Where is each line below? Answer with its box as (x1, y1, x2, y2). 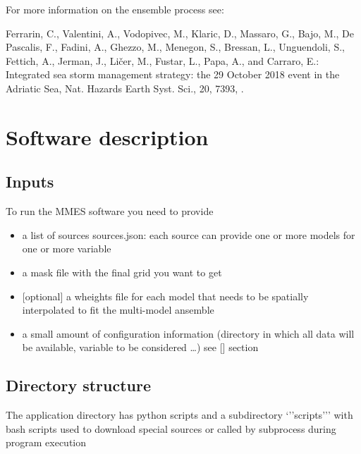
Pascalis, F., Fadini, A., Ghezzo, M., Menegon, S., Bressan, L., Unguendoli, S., (6, 39, 345, 54)
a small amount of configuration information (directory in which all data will (22, 326, 355, 340)
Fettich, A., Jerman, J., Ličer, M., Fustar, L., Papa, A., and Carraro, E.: (6, 53, 319, 68)
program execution (6, 435, 87, 450)
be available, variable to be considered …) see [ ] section (22, 340, 259, 355)
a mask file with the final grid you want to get (22, 264, 222, 279)
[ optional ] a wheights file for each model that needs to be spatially (22, 288, 309, 303)
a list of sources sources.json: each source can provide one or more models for (22, 227, 355, 242)
